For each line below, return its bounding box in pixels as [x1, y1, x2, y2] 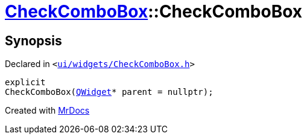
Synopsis [5, 33, 62, 48]
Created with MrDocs [5, 105, 90, 116]
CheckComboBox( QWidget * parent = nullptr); [5, 87, 214, 97]
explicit [5, 77, 46, 88]
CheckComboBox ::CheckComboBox [5, 1, 303, 22]
